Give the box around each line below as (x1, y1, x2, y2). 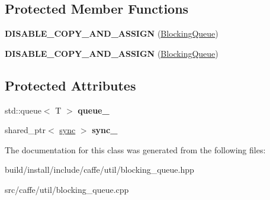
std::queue (5, 104, 41, 116)
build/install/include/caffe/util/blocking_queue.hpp (5, 163, 194, 176)
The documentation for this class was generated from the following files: (5, 143, 266, 156)
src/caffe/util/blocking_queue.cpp (5, 183, 129, 195)
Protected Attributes (5, 76, 136, 94)
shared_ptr (5, 124, 46, 136)
